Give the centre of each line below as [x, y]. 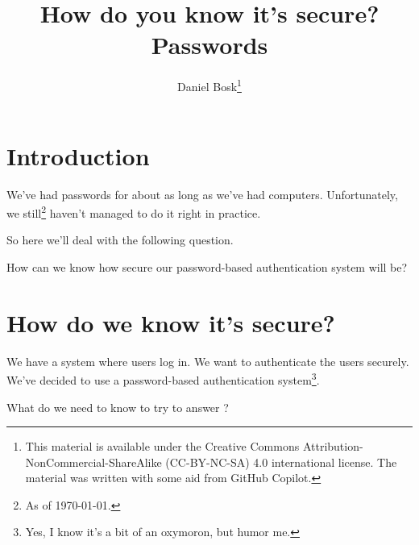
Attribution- [333, 446]
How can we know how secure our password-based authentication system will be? [207, 266]
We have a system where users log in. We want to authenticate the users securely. [208, 361]
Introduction [78, 155]
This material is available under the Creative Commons [162, 446]
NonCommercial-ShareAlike [93, 462]
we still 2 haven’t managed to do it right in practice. [134, 212]
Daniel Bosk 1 [209, 85]
